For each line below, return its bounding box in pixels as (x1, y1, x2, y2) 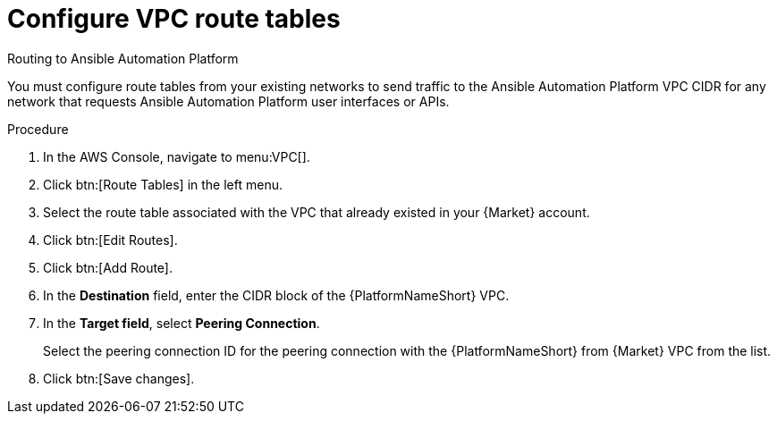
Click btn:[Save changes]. (43, 370, 195, 386)
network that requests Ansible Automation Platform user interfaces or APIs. (7, 93, 450, 109)
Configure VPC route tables (7, 4, 341, 34)
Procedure (7, 121, 69, 137)
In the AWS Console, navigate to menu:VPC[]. (43, 148, 310, 164)
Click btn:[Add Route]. (43, 259, 173, 275)
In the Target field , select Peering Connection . (43, 315, 320, 331)
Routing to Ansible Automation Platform (7, 50, 239, 66)
